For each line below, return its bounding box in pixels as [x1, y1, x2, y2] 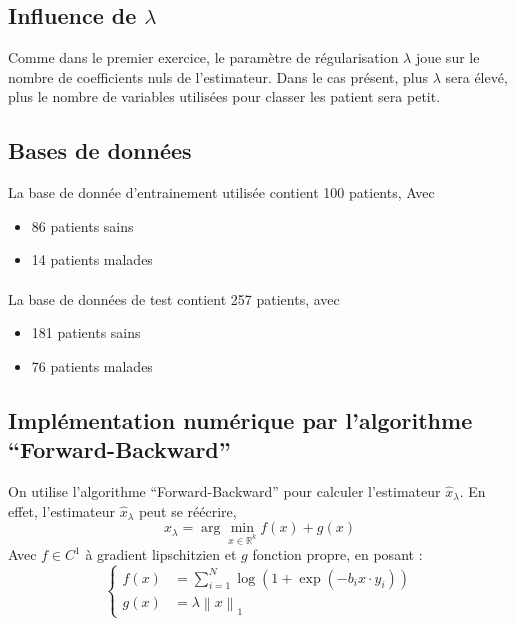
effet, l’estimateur [8, 500, 116, 521]
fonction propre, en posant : [252, 544, 423, 565]
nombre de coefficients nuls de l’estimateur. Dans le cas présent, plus [8, 66, 429, 87]
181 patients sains [31, 322, 141, 343]
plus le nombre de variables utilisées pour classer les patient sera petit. [8, 86, 441, 107]
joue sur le [415, 47, 480, 68]
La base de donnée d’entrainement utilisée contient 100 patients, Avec [8, 182, 435, 203]
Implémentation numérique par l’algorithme [8, 404, 473, 435]
